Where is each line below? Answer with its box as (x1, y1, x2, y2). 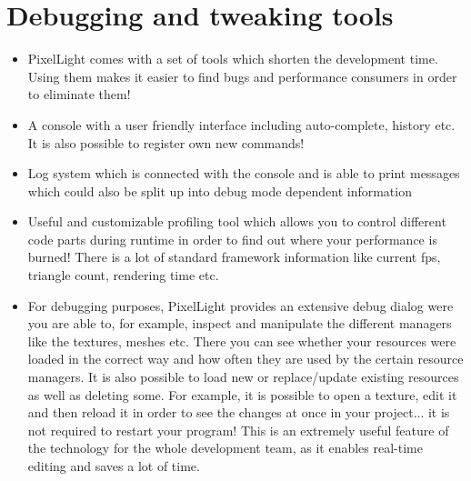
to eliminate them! (27, 85, 131, 104)
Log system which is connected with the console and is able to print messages (27, 164, 460, 183)
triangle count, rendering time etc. (27, 266, 219, 285)
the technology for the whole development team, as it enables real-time (27, 438, 423, 457)
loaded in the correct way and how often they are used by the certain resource (27, 349, 464, 368)
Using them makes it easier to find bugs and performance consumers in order (27, 66, 457, 85)
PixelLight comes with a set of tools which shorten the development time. (27, 49, 438, 68)
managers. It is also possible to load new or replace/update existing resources (27, 367, 459, 386)
